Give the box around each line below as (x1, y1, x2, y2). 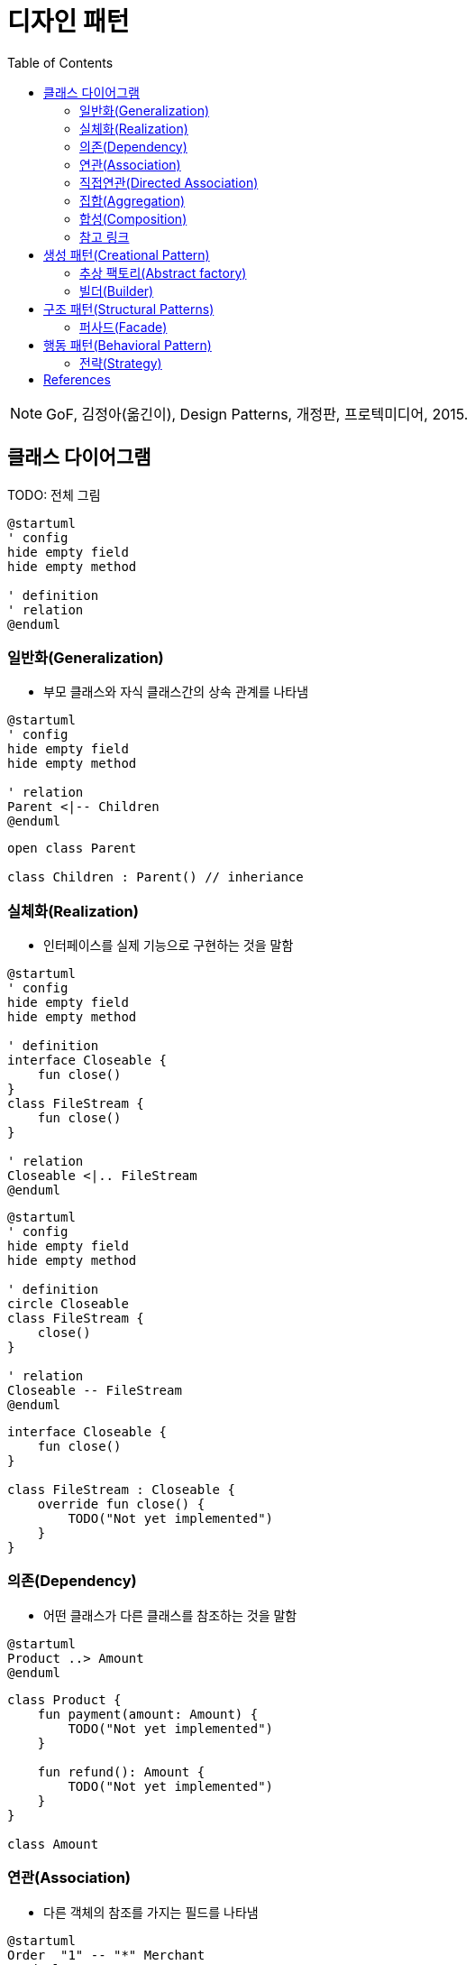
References (43, 371, 111, 387)
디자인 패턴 (7, 6, 130, 37)
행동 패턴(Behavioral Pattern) (43, 337, 212, 353)
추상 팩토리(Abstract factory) (79, 264, 247, 281)
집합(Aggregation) (79, 192, 186, 208)
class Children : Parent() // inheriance (7, 870, 304, 885)
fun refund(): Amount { (37, 1764, 206, 1779)
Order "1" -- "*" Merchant (7, 1947, 206, 1962)
